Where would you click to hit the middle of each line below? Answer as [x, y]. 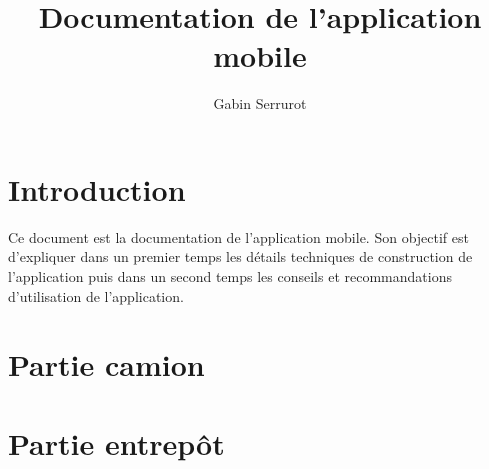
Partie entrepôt [116, 442]
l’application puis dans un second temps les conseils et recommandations [230, 276]
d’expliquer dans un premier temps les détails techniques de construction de [240, 256]
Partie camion [106, 364]
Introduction [97, 188]
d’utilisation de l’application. [96, 295]
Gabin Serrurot [260, 103]
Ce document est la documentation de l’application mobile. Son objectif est [238, 236]
